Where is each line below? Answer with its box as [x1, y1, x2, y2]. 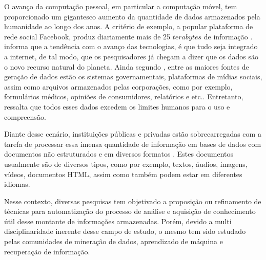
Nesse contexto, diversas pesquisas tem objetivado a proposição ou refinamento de [4, 196, 261, 206]
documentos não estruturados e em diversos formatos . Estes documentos [4, 148, 234, 159]
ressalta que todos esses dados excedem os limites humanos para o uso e [4, 101, 230, 112]
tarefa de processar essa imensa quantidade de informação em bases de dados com [4, 138, 261, 149]
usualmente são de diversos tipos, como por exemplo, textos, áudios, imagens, [4, 158, 248, 169]
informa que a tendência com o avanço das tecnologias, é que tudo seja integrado [4, 41, 258, 52]
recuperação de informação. [4, 246, 90, 256]
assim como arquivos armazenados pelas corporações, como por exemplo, [4, 81, 233, 92]
